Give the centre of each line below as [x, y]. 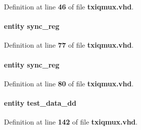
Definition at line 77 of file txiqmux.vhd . [69, 45]
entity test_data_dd [40, 102]
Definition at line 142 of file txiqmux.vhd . [71, 122]
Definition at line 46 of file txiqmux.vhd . [69, 6]
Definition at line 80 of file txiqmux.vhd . [69, 83]
